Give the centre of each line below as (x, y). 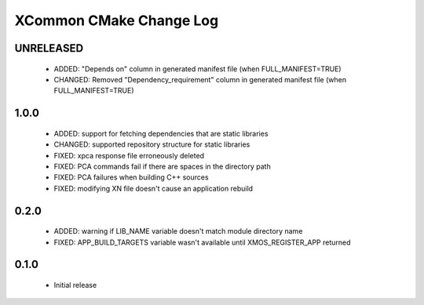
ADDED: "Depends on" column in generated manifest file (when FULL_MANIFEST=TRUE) (197, 69)
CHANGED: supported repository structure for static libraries (152, 144)
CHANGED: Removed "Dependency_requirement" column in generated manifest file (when (200, 79)
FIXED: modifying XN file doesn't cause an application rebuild (154, 188)
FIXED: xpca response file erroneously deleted (129, 155)
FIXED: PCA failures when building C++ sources (131, 177)
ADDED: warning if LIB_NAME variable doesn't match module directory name (178, 231)
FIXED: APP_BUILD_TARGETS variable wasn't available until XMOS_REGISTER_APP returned (202, 242)
